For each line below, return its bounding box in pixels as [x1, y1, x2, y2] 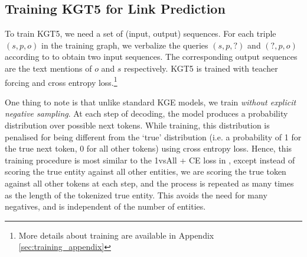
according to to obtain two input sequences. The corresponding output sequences [5, 50, 298, 63]
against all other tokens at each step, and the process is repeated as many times [5, 176, 294, 189]
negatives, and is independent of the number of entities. [5, 200, 206, 213]
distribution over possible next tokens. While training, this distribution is [5, 119, 270, 131]
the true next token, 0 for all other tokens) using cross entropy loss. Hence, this [5, 142, 292, 155]
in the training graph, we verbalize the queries [41, 38, 208, 51]
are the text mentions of [5, 62, 92, 74]
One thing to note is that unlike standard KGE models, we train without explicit [5, 95, 296, 108]
